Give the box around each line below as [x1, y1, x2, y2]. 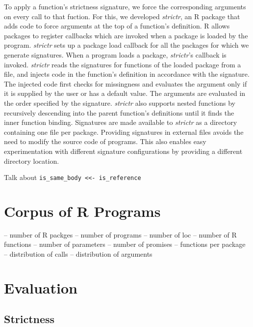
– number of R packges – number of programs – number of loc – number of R [4, 229, 237, 239]
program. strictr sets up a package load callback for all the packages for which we [4, 40, 249, 50]
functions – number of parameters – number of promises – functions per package [4, 239, 246, 249]
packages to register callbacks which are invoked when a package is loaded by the [4, 30, 248, 40]
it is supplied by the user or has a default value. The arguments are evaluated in [4, 88, 246, 98]
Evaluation [4, 277, 77, 297]
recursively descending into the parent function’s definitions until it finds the [4, 107, 234, 118]
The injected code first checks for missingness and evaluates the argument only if [4, 78, 247, 89]
